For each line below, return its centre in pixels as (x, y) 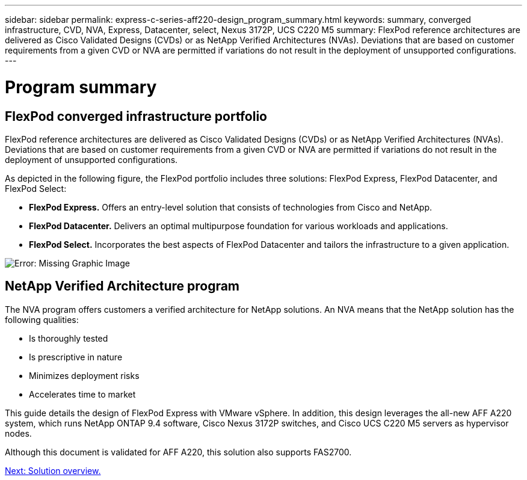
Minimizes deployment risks (84, 375)
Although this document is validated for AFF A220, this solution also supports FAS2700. (178, 452)
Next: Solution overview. (53, 470)
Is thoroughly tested (69, 338)
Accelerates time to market (82, 394)
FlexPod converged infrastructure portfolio (136, 116)
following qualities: (42, 319)
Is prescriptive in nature (76, 357)
